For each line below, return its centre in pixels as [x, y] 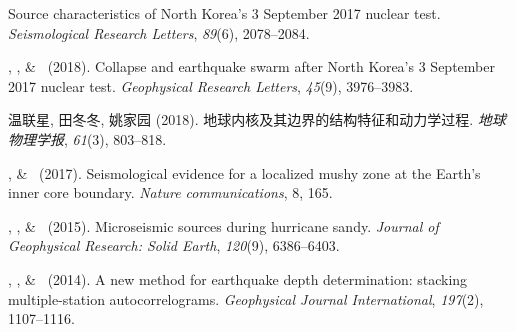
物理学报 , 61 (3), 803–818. [87, 138]
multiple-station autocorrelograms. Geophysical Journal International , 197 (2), [246, 298]
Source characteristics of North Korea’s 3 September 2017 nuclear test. [224, 13]
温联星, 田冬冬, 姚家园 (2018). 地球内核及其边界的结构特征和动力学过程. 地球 [257, 119]
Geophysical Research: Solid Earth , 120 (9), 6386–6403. [174, 245]
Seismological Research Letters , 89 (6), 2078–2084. [159, 32]
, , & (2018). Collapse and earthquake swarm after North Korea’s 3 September [251, 66]
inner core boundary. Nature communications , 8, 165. [170, 192]
